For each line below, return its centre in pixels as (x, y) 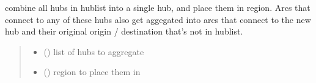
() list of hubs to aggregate (94, 51)
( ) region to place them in (92, 72)
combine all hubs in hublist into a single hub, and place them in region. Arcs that (158, 7)
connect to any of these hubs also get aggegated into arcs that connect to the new (158, 19)
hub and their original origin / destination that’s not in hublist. (124, 31)
